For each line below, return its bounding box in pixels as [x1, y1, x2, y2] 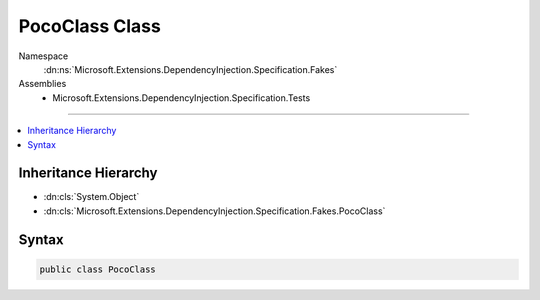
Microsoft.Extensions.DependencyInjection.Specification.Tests [52, 91, 311, 104]
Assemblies [18, 78, 67, 90]
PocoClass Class [18, 15, 162, 37]
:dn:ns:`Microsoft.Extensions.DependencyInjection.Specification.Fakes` [43, 63, 338, 75]
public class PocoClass [39, 263, 157, 275]
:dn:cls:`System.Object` [43, 191, 140, 203]
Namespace [18, 50, 69, 62]
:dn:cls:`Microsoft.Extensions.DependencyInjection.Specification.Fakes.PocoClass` [43, 205, 386, 217]
